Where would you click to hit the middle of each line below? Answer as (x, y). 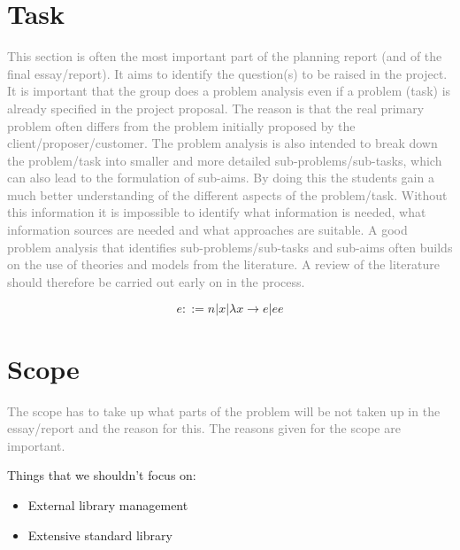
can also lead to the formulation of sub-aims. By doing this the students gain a (221, 178)
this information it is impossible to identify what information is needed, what (217, 212)
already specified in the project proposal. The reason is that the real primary (216, 108)
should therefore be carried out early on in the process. (156, 281)
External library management (108, 504)
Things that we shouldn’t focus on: (102, 475)
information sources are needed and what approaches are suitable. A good (207, 230)
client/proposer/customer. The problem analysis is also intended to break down (222, 143)
